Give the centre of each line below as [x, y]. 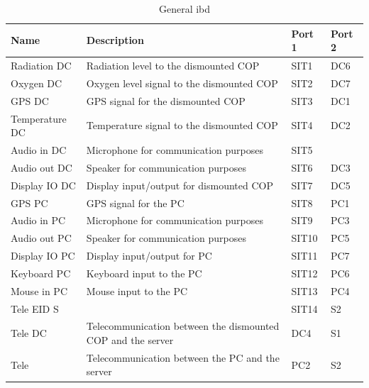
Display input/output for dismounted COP [180, 185]
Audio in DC [39, 150]
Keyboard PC [41, 273]
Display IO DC [43, 185]
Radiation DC [41, 66]
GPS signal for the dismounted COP [166, 100]
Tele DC [29, 333]
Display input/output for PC [149, 256]
